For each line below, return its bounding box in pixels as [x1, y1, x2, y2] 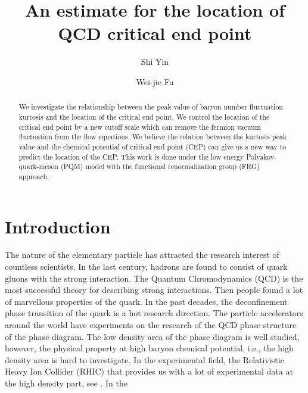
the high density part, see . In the [5, 377, 127, 389]
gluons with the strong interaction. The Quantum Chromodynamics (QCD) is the [5, 272, 303, 284]
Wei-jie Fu [136, 75, 174, 88]
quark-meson [18, 161, 58, 171]
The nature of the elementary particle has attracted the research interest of [5, 248, 279, 261]
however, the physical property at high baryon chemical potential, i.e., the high [5, 342, 294, 354]
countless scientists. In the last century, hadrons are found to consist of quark [5, 260, 288, 273]
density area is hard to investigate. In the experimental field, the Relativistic [5, 353, 284, 366]
